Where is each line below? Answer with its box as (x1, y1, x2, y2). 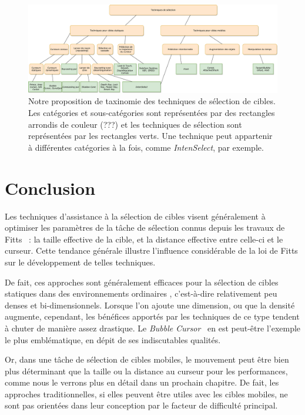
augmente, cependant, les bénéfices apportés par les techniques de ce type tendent (5, 310, 300, 323)
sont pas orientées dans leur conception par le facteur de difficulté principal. (5, 399, 278, 411)
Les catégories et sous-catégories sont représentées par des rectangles (28, 107, 275, 119)
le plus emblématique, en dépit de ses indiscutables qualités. (5, 333, 221, 346)
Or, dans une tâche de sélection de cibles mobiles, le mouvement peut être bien (5, 353, 289, 366)
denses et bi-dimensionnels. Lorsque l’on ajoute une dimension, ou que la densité (5, 298, 295, 311)
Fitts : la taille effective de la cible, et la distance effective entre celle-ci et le (5, 233, 283, 245)
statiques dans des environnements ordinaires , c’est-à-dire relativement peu (5, 287, 277, 300)
